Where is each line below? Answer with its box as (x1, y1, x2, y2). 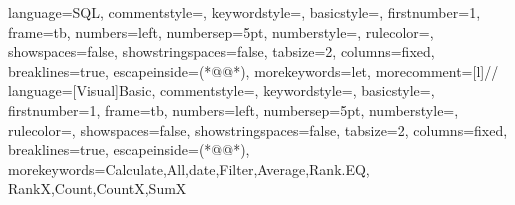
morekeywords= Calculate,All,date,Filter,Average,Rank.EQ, (8, 158, 370, 179)
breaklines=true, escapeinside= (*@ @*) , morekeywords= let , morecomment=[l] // (8, 60, 499, 81)
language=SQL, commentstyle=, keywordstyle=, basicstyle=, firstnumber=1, (8, 2, 481, 22)
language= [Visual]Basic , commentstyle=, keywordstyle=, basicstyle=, (8, 80, 435, 101)
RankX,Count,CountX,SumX (8, 178, 187, 199)
